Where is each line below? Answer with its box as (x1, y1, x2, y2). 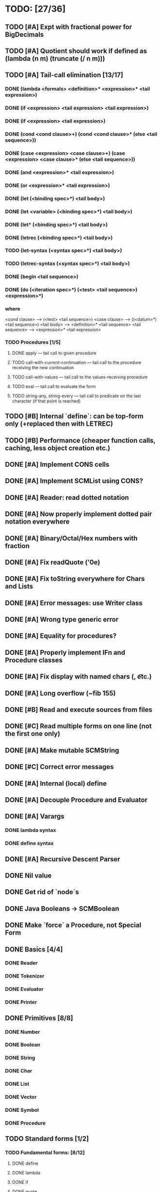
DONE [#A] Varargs (5, 812, 65, 821)
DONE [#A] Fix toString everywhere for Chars (5, 575, 145, 583)
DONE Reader (5, 960, 38, 966)
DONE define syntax (5, 840, 54, 847)
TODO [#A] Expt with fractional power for (5, 23, 132, 31)
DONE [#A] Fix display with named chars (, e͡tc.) (5, 672, 152, 681)
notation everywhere (5, 518, 70, 526)
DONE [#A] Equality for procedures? (5, 632, 117, 640)
